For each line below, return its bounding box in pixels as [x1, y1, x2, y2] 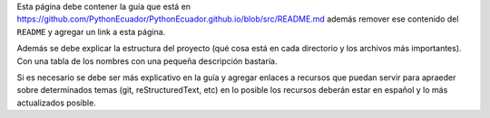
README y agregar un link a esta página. [16, 26, 166, 37]
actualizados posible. [16, 97, 97, 108]
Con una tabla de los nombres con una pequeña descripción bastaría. [16, 55, 278, 67]
